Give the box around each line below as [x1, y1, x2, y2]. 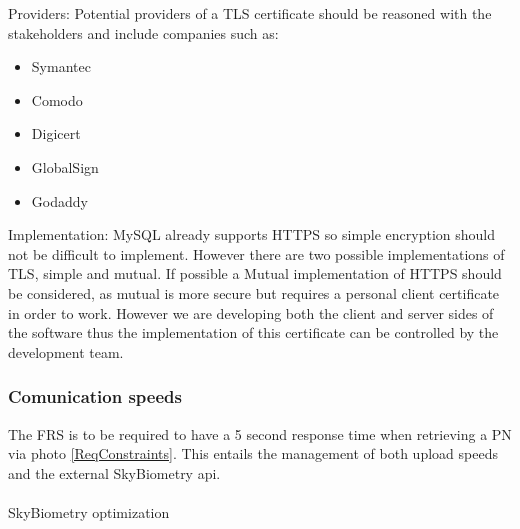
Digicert [31, 123, 81, 144]
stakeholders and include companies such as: [8, 22, 279, 43]
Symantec [31, 56, 91, 77]
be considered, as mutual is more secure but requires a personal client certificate [8, 282, 500, 303]
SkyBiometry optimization [8, 501, 170, 522]
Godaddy [31, 190, 88, 211]
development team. [8, 341, 124, 362]
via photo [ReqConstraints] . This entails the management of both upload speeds [8, 443, 498, 464]
